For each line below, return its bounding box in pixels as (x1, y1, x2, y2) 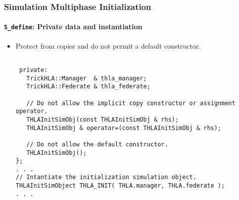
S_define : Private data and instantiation (4, 21, 143, 32)
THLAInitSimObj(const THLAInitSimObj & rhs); (26, 116, 179, 123)
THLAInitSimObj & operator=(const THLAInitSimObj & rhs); (26, 124, 222, 132)
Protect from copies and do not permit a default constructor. (15, 40, 201, 51)
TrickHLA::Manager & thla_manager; (26, 74, 147, 82)
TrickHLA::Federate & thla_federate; (26, 83, 150, 90)
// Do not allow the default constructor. (26, 140, 168, 148)
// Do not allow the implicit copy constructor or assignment (26, 99, 236, 107)
